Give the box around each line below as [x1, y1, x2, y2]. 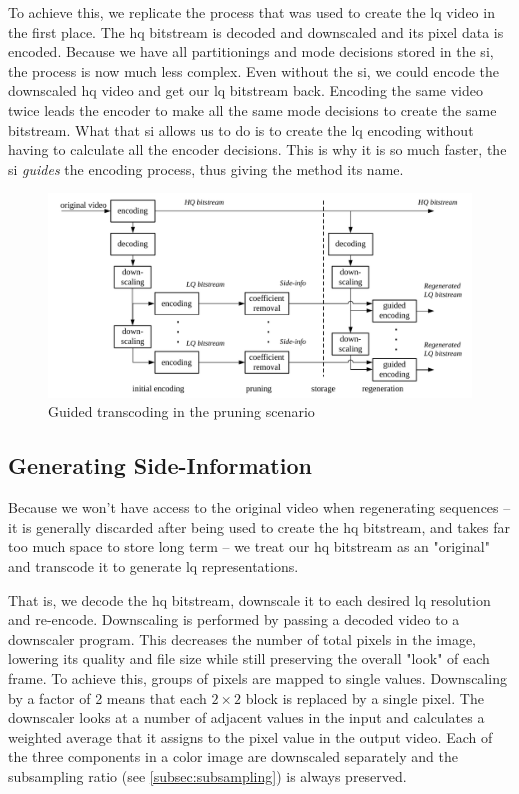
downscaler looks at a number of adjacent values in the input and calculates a [8, 707, 485, 728]
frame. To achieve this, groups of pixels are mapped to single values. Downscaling [8, 668, 507, 689]
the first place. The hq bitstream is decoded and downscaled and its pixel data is [8, 21, 504, 42]
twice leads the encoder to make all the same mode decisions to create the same [8, 99, 497, 120]
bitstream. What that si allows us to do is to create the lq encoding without [8, 119, 474, 140]
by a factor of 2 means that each [8, 687, 207, 708]
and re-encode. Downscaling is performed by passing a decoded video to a [8, 609, 460, 630]
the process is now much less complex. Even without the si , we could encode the [8, 60, 500, 81]
